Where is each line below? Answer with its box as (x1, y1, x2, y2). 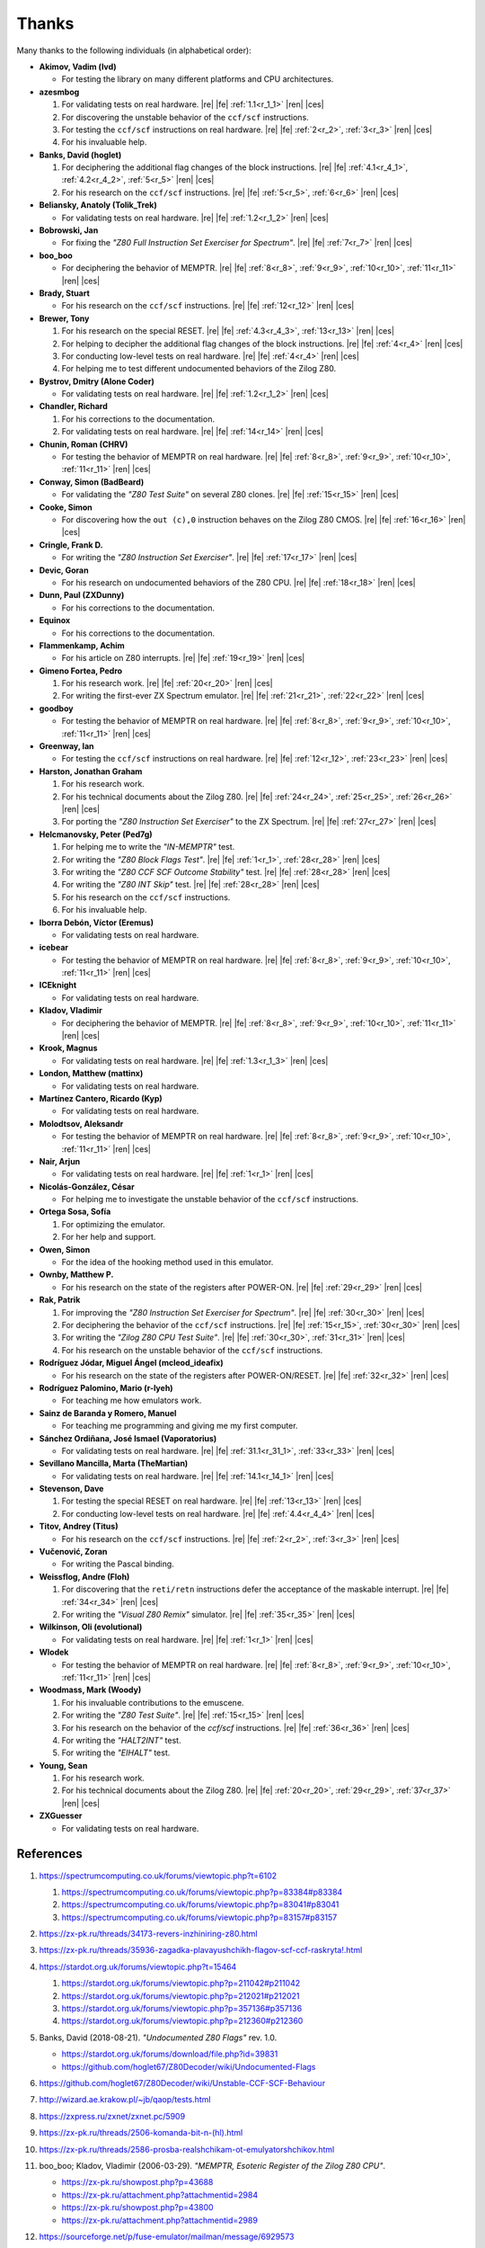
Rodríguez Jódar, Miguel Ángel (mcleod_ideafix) (39, 1358, 224, 1369)
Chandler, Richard (39, 401, 108, 412)
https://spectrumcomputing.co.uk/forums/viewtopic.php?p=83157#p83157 (61, 1912, 338, 1922)
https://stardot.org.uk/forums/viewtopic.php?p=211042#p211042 (61, 1978, 301, 1989)
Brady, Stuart (39, 288, 90, 299)
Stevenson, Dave (39, 1484, 104, 1494)
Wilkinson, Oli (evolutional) (39, 1621, 143, 1632)
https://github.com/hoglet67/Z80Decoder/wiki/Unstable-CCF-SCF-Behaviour (39, 2078, 326, 2088)
